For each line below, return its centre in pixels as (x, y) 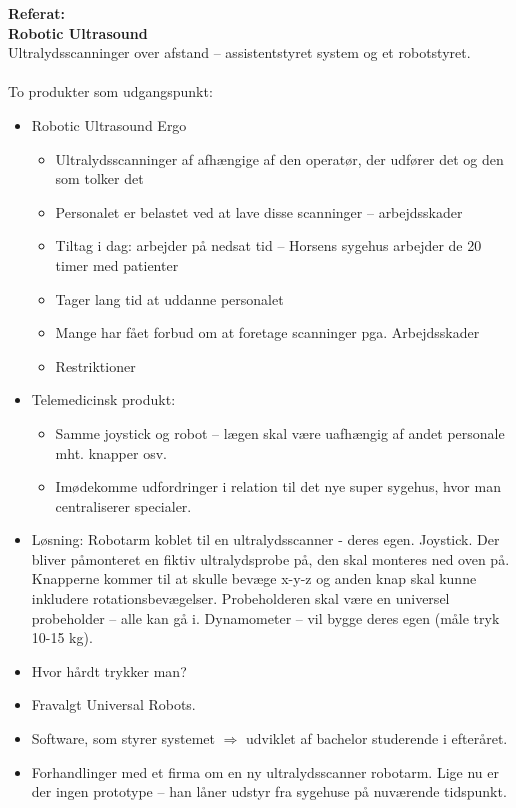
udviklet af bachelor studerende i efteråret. (377, 738)
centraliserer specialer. (123, 505)
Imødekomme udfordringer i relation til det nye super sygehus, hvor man (278, 486)
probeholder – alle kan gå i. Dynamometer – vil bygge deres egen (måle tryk (265, 617)
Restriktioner (95, 365)
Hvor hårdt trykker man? (109, 670)
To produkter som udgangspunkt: (110, 91)
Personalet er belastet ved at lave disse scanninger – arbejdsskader (259, 211)
